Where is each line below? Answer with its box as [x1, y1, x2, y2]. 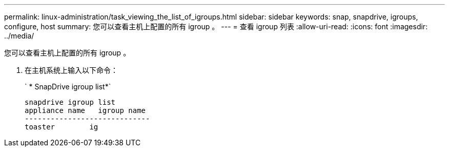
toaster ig [25, 123, 98, 131]
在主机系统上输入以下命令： [25, 66, 118, 74]
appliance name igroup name [25, 106, 146, 115]
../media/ [4, 31, 34, 40]
